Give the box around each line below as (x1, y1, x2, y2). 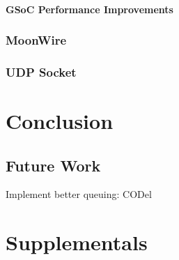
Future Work (6, 154, 101, 176)
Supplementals (6, 228, 148, 257)
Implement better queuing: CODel (6, 187, 152, 201)
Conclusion (6, 107, 114, 135)
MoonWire (6, 31, 67, 49)
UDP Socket (6, 63, 77, 80)
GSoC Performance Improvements (6, 1, 173, 16)
